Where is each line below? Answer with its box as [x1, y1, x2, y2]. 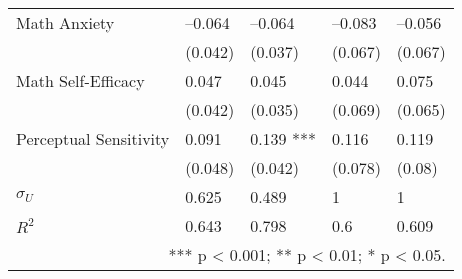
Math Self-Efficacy [16, 69, 145, 92]
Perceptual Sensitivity [16, 127, 170, 150]
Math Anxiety [16, 11, 115, 34]
